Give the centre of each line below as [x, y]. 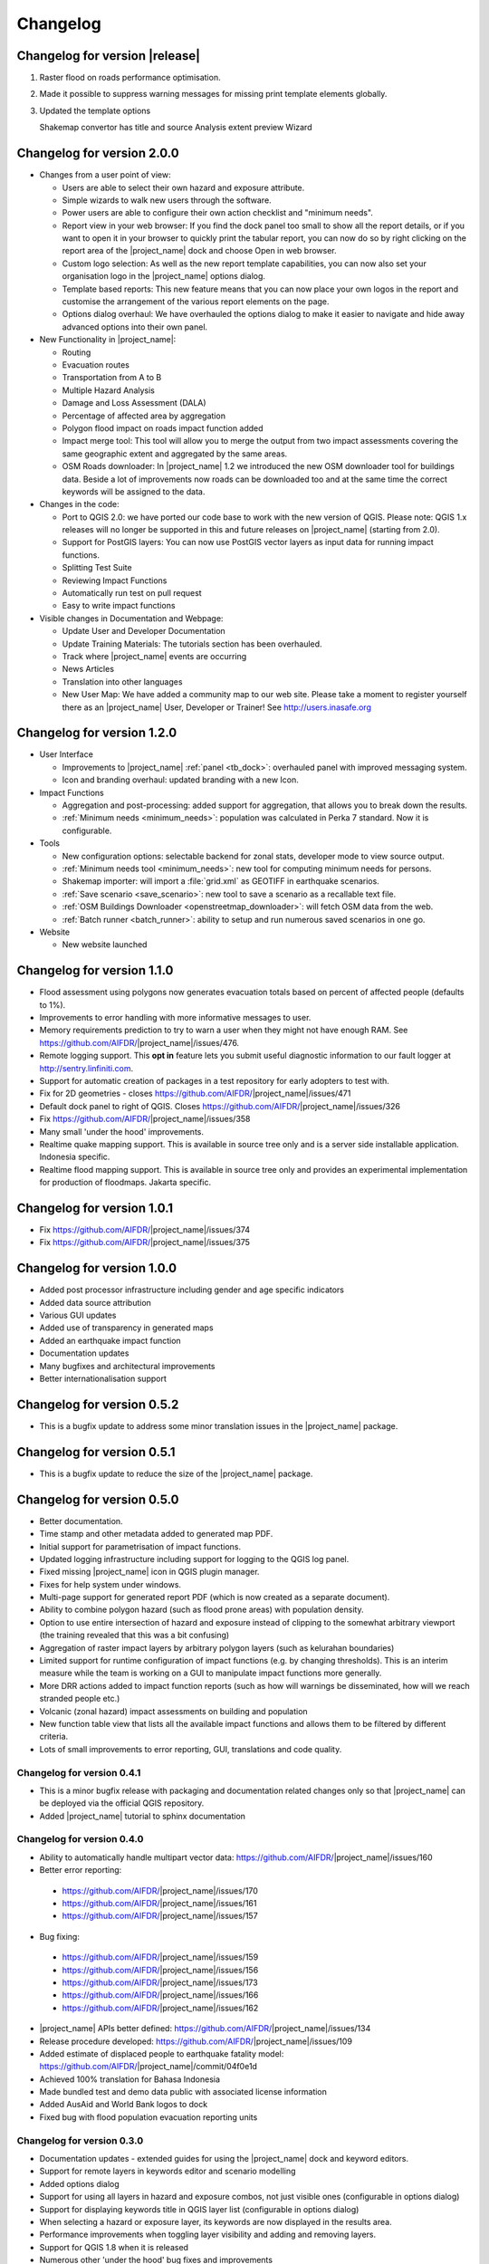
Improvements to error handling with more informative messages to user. [175, 1017]
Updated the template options [95, 110]
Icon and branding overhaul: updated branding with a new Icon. [180, 780]
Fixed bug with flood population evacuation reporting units [149, 2117]
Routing [77, 352]
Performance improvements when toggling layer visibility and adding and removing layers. [208, 2235]
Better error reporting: [81, 1870]
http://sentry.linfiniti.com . [86, 1068]
